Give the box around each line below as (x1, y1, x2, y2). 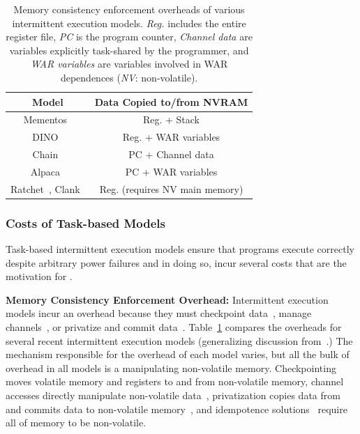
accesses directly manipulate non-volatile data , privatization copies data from (6, 388, 340, 403)
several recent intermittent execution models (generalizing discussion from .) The (6, 333, 353, 348)
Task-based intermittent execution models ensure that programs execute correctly (6, 242, 354, 256)
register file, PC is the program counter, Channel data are (6, 29, 253, 44)
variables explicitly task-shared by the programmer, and (9, 42, 249, 57)
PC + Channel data (128, 147, 214, 162)
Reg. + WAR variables (122, 130, 220, 144)
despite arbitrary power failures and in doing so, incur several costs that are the (6, 255, 347, 270)
